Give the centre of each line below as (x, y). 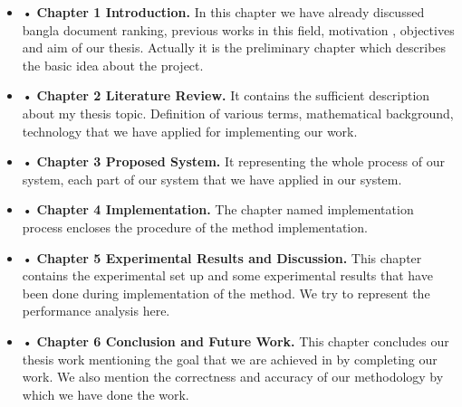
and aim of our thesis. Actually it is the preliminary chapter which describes (234, 47)
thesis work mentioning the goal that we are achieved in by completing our (230, 359)
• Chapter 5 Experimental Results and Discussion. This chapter (222, 257)
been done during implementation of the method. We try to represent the (226, 293)
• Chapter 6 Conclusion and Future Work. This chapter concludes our (236, 341)
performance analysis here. (96, 311)
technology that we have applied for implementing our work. (190, 131)
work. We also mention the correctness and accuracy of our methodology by (233, 377)
